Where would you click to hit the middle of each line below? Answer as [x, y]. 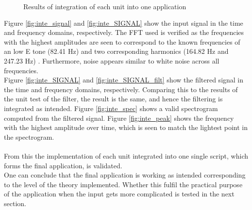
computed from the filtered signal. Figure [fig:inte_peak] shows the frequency [119, 118]
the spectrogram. [29, 137]
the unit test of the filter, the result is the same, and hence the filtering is [113, 99]
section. [15, 203]
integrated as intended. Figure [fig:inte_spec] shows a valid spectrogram [111, 108]
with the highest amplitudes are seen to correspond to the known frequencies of [122, 41]
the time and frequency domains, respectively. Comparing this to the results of [121, 89]
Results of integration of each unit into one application [105, 6]
